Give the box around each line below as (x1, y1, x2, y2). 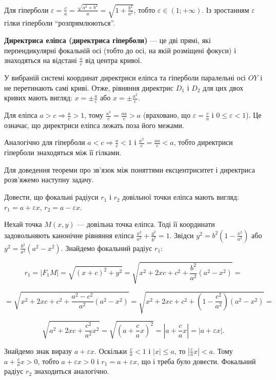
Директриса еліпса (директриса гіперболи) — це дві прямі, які (4, 34, 211, 45)
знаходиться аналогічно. (34, 366, 109, 376)
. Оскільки (94, 345, 127, 356)
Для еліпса (4, 110, 37, 120)
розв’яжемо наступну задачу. (4, 174, 94, 185)
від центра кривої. (85, 55, 142, 66)
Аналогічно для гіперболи (4, 137, 85, 147)
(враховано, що (143, 110, 191, 120)
